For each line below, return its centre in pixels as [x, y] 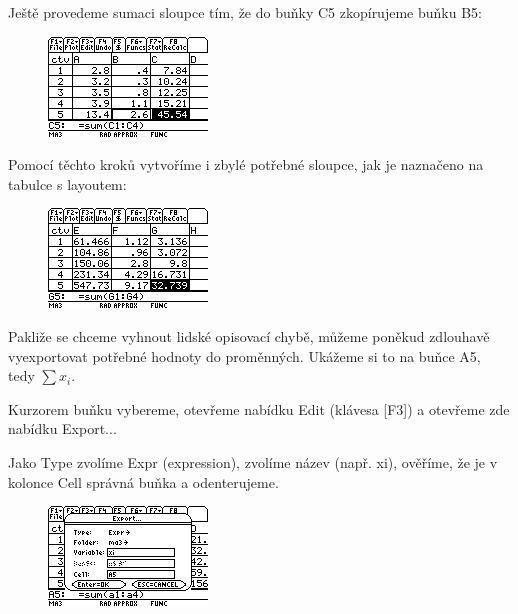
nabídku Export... [62, 428]
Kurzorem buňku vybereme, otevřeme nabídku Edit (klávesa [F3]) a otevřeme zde [259, 408]
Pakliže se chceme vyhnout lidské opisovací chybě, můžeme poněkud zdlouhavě [249, 335]
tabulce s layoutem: [67, 183]
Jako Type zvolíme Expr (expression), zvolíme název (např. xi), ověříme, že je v [253, 461]
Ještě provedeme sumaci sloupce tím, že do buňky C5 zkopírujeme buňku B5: [245, 12]
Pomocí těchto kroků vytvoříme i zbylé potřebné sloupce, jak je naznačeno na [246, 164]
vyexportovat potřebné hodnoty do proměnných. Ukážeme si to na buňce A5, [244, 355]
